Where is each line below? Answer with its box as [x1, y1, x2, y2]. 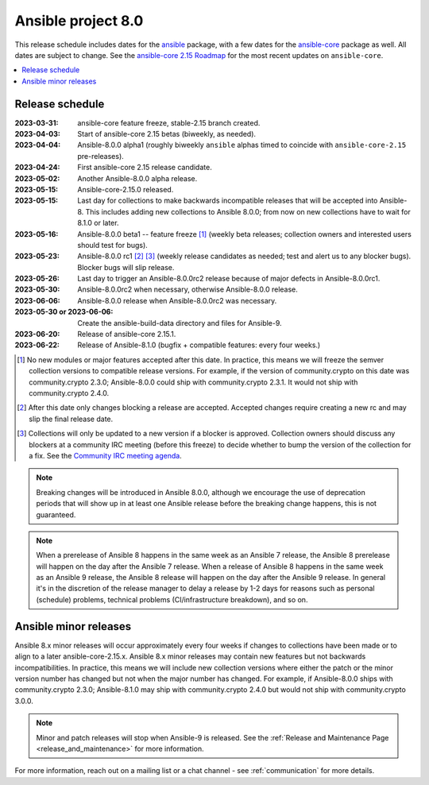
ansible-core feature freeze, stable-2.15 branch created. [77, 118, 261, 127]
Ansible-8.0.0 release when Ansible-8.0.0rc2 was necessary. [77, 296, 277, 305]
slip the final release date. [29, 414, 114, 423]
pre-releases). [77, 151, 125, 160]
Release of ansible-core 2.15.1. [77, 330, 176, 339]
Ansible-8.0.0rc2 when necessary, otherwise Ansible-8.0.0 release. [77, 284, 298, 294]
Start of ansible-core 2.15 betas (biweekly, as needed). [77, 130, 257, 139]
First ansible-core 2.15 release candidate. [77, 163, 212, 172]
